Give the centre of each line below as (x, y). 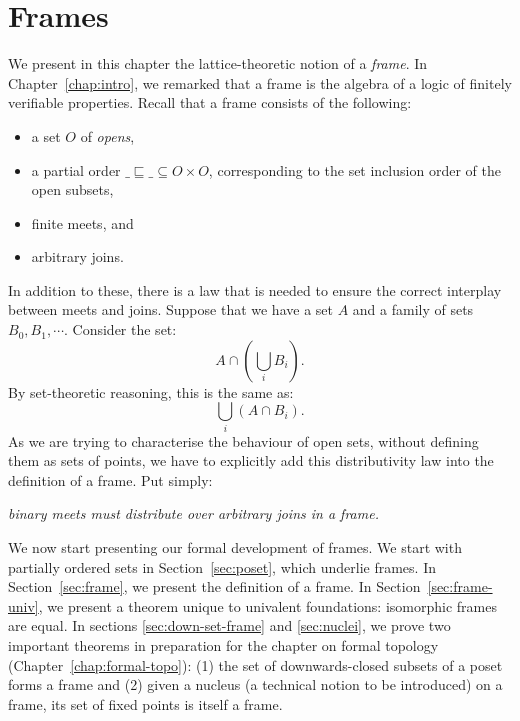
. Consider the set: (120, 329)
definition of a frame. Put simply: (110, 479)
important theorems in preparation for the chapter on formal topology (223, 644)
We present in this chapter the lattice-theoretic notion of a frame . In (218, 63)
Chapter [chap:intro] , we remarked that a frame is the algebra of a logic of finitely (260, 82)
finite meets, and (82, 222)
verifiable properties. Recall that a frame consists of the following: (210, 102)
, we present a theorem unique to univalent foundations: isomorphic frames (267, 605)
